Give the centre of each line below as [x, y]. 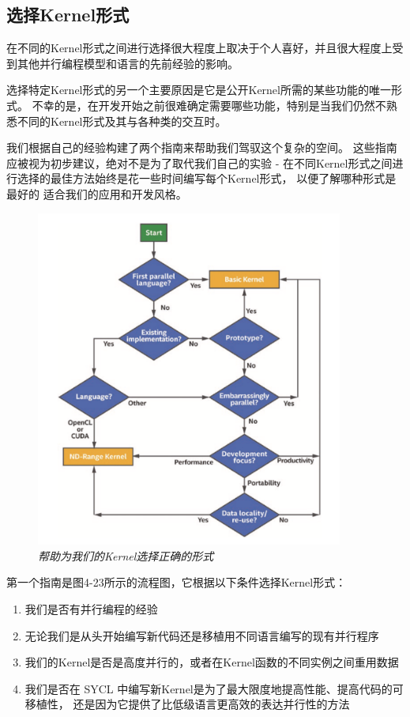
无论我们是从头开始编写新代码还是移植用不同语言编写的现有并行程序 [202, 635]
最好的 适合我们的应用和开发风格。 [97, 193]
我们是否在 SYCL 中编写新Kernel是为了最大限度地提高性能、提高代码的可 [214, 688]
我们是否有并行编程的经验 [91, 609]
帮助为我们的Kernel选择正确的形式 [126, 555]
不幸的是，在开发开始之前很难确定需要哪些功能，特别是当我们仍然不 [209, 105]
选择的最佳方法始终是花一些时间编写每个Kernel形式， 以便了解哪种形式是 [207, 178]
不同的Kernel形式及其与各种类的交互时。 [122, 121]
